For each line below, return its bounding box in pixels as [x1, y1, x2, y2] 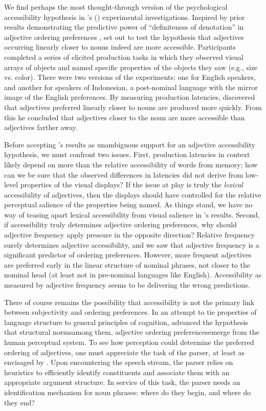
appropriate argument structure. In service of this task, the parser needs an [4, 377, 240, 387]
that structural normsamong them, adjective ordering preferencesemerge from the [4, 327, 259, 337]
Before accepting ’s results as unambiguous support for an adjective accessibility [4, 139, 255, 149]
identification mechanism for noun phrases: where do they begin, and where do [4, 386, 251, 397]
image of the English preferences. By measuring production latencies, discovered [4, 92, 255, 102]
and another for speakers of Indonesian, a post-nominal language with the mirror [4, 81, 258, 92]
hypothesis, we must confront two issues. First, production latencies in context [4, 149, 250, 160]
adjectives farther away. [4, 122, 78, 133]
